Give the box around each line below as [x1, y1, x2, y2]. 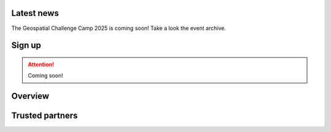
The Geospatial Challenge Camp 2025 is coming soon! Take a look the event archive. [11, 24, 226, 32]
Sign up [11, 40, 42, 51]
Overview [11, 91, 50, 101]
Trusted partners [11, 111, 78, 121]
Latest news [11, 8, 59, 18]
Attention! [28, 61, 55, 68]
